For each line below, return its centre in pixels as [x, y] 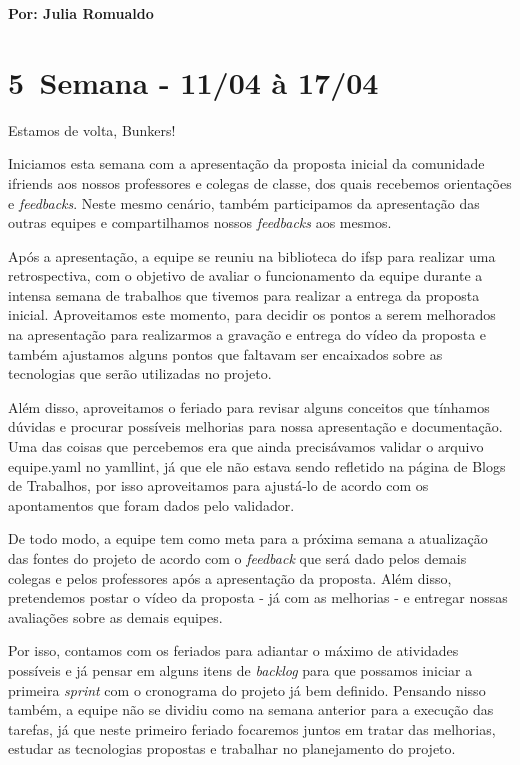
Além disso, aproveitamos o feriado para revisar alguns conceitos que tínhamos [249, 406]
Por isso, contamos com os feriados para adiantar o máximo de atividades [233, 650]
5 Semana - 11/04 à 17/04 [193, 81]
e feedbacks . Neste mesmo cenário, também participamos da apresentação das [244, 202]
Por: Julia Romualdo [81, 13]
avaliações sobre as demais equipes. [115, 616]
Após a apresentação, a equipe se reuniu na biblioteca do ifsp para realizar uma [252, 255]
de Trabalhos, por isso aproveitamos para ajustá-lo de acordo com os [218, 485]
